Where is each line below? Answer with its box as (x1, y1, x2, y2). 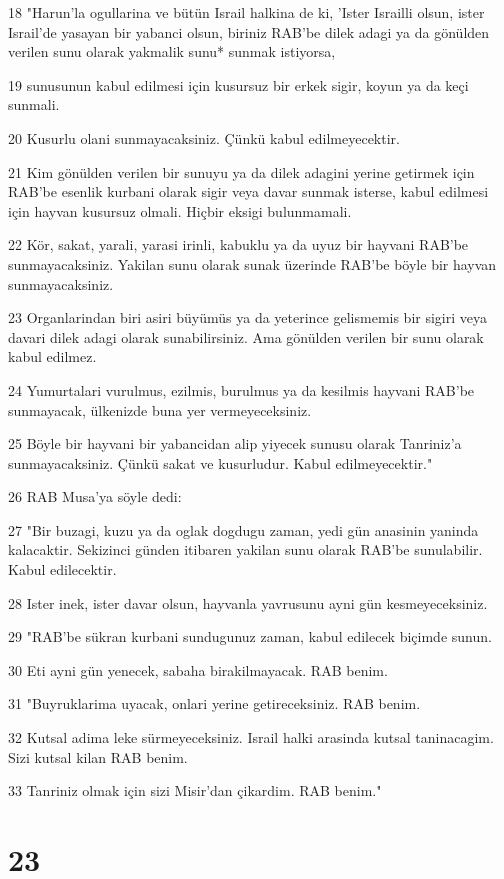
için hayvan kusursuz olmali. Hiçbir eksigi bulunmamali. (8, 200, 352, 221)
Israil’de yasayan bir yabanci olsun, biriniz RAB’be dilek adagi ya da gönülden (8, 21, 490, 42)
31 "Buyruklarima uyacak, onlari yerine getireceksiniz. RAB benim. (8, 693, 421, 714)
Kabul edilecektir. (8, 559, 117, 580)
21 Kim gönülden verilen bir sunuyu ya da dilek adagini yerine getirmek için (8, 161, 475, 182)
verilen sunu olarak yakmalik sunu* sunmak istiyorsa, (8, 41, 336, 62)
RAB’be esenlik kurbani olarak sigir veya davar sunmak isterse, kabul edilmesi (8, 181, 489, 202)
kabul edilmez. (8, 346, 97, 367)
